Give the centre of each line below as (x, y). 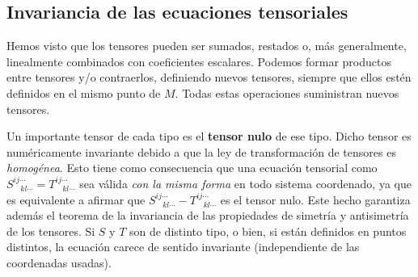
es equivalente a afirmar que (76, 199)
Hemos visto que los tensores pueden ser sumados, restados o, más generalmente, (207, 46)
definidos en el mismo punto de (84, 92)
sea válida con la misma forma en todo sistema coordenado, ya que (245, 183)
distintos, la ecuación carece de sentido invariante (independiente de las (183, 247)
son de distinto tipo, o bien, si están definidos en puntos (268, 231)
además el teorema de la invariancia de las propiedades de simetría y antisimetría (208, 215)
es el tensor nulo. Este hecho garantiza (315, 199)
